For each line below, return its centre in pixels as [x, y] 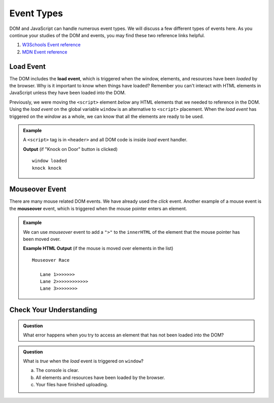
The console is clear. [58, 370]
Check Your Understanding [53, 310]
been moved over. [42, 239]
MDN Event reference [45, 52]
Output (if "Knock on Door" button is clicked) [70, 149]
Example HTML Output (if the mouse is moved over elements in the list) [98, 249]
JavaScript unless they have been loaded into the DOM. [68, 93]
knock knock [47, 168]
